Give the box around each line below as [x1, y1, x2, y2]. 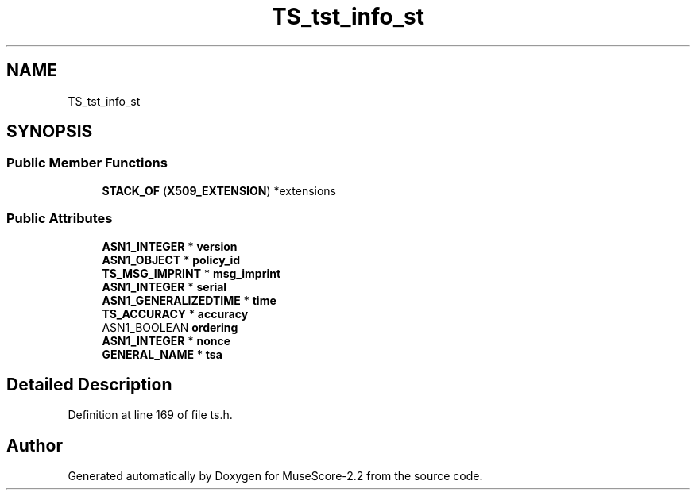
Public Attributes [6, 210, 113, 227]
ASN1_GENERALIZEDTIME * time [102, 293, 276, 307]
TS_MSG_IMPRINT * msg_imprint [102, 266, 281, 280]
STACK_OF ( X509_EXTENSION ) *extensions [102, 183, 337, 198]
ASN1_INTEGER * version [102, 239, 238, 253]
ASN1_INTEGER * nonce [102, 333, 231, 348]
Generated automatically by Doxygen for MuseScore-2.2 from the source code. [68, 469, 483, 483]
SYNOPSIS [6, 121, 93, 142]
